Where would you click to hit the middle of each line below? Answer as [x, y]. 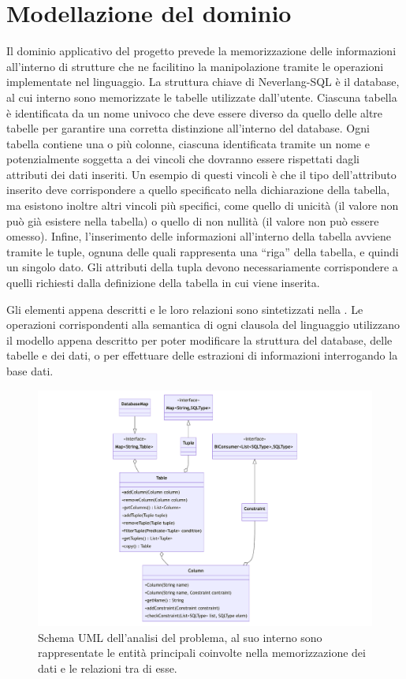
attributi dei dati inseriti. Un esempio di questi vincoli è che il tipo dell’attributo [201, 174]
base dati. [30, 371]
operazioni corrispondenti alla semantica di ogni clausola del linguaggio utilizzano [203, 325]
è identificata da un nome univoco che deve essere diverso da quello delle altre [195, 112]
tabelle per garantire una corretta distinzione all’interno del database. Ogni [188, 128]
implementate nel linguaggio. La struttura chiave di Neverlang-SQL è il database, [203, 82]
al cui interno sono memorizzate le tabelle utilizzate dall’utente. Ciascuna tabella [202, 97]
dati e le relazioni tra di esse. [108, 668]
